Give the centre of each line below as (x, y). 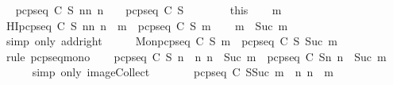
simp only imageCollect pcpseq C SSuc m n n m (183, 72)
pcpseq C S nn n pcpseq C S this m (148, 10)
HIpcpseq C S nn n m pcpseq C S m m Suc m (147, 25)
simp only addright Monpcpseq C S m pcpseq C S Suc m (171, 41)
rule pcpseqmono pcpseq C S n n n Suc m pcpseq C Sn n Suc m (196, 56)
